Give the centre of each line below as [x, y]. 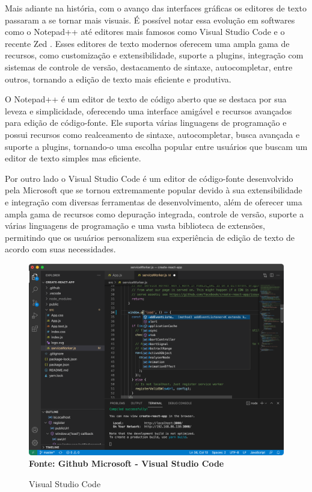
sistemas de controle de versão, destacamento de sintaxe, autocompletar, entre [149, 67]
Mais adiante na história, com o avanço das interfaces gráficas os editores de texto [156, 8]
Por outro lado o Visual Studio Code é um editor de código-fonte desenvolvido [149, 178]
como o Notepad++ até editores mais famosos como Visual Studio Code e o [145, 32]
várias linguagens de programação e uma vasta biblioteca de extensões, [135, 226]
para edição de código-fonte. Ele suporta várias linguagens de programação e [146, 123]
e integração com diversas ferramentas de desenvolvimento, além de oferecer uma [154, 201]
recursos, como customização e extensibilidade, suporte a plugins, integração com [154, 55]
